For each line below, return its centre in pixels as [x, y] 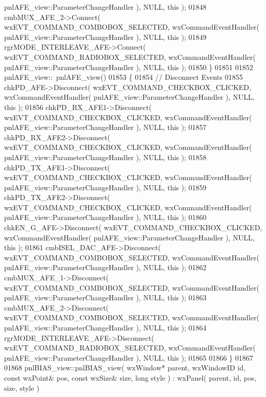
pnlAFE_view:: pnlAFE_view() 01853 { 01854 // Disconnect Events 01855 [124, 77]
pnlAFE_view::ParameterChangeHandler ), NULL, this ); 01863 [105, 297]
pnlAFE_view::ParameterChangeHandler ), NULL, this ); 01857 [105, 127]
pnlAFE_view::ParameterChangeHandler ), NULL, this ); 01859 [105, 187]
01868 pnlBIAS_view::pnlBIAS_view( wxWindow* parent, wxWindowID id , [125, 368]
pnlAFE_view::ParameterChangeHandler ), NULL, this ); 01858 [105, 157]
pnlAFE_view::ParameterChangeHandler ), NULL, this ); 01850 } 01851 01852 [129, 67]
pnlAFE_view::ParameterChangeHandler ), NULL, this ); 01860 [105, 217]
